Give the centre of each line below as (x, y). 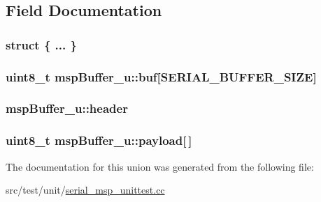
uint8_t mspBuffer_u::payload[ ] (99, 140)
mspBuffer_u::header (67, 108)
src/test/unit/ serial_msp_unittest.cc (85, 190)
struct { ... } (41, 44)
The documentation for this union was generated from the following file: (160, 166)
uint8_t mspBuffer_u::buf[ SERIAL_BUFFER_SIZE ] (161, 76)
